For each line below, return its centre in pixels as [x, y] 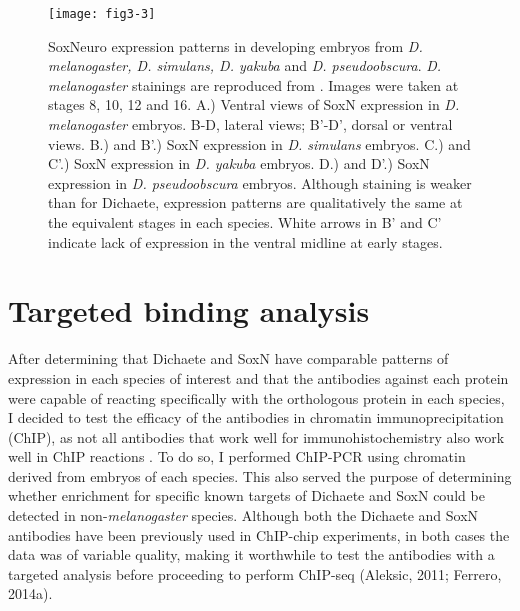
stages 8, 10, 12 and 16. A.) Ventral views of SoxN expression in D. [254, 104]
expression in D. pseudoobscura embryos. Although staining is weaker [260, 182]
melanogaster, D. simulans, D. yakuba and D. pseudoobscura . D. [245, 65]
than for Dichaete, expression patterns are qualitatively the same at [255, 202]
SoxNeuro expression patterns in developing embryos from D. [235, 45]
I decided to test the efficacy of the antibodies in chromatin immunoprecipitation [256, 417]
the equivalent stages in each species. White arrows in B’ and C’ [245, 222]
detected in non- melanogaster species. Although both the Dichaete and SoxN [243, 515]
